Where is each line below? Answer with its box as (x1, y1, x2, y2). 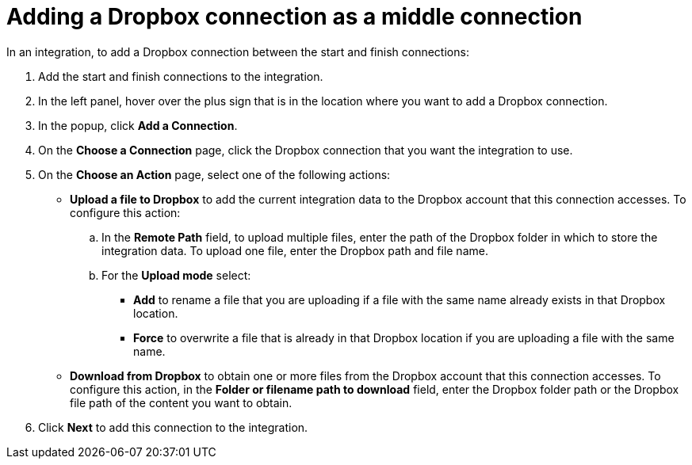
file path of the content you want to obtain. (70, 395, 292, 410)
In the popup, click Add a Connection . (38, 118, 238, 132)
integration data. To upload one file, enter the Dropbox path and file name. (101, 243, 488, 257)
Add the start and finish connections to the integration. (38, 69, 323, 83)
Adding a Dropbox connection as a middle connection (6, 3, 583, 30)
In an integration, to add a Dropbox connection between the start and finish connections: (6, 44, 469, 59)
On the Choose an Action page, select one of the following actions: (38, 167, 391, 181)
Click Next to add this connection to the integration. (38, 420, 308, 434)
